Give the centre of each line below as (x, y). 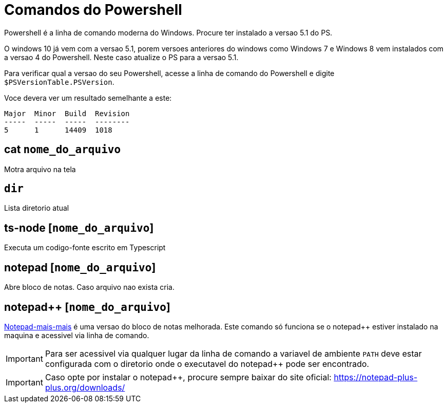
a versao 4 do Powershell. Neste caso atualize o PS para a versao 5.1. (121, 57)
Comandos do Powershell (93, 10)
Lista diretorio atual (37, 208)
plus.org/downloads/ (85, 387)
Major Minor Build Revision (67, 113)
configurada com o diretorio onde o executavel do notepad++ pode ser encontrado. (207, 364)
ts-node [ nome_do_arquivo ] (79, 228)
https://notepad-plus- (376, 377)
